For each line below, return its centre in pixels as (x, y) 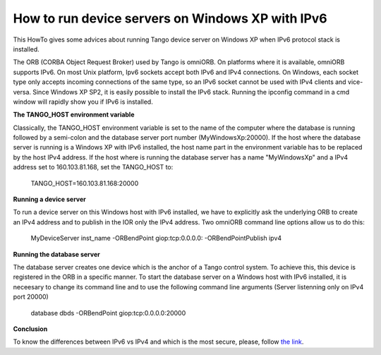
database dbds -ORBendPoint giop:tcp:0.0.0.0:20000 (108, 313)
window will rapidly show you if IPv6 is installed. (83, 102)
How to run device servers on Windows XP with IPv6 (170, 18)
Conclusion (30, 329)
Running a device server (49, 199)
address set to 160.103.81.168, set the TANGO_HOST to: (93, 167)
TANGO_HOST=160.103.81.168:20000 (85, 183)
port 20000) (31, 297)
